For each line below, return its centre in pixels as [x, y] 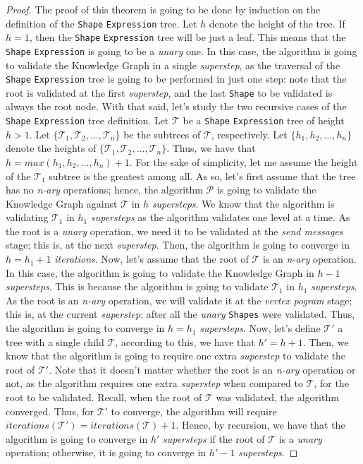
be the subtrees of [162, 134]
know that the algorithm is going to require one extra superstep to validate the [176, 356]
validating [27, 217]
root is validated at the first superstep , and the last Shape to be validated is [169, 92]
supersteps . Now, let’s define [260, 328]
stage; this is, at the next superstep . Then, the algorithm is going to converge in [178, 245]
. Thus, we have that [211, 148]
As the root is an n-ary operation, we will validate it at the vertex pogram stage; [179, 300]
